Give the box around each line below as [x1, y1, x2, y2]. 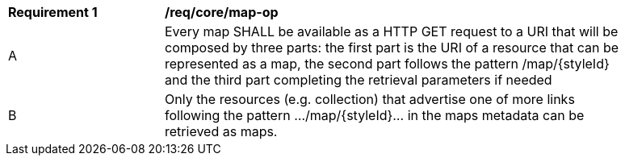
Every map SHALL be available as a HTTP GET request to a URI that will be [165, 23, 619, 39]
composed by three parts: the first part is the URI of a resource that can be [165, 39, 619, 56]
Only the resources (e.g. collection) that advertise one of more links [165, 91, 575, 107]
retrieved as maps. [165, 123, 278, 139]
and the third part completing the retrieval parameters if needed [165, 72, 552, 88]
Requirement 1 [8, 4, 98, 20]
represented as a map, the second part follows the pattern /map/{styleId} [165, 56, 610, 72]
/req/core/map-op [165, 4, 279, 20]
